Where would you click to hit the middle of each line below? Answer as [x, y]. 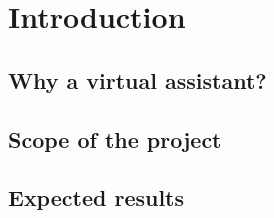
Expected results [96, 197]
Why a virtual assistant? [137, 79]
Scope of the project [115, 138]
